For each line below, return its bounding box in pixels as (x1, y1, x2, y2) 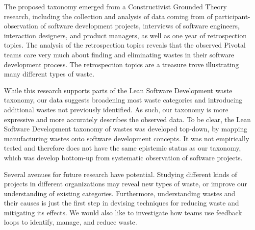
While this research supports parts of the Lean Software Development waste (4, 85, 232, 95)
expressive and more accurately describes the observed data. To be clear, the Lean (4, 114, 251, 124)
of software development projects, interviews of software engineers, (40, 21, 240, 31)
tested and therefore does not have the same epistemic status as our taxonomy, (4, 143, 241, 153)
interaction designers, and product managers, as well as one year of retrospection (4, 30, 247, 40)
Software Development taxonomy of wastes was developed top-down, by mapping (4, 124, 248, 134)
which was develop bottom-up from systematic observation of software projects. (4, 152, 243, 162)
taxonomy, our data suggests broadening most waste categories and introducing (4, 95, 243, 105)
